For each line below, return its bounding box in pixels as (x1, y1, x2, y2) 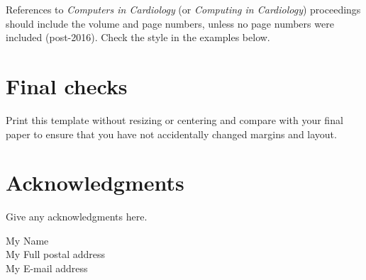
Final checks (6, 71, 128, 100)
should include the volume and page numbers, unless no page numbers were (6, 16, 334, 30)
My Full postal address (6, 247, 106, 262)
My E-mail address (6, 261, 88, 275)
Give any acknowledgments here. (6, 209, 148, 224)
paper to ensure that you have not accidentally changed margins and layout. (6, 126, 337, 141)
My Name (6, 233, 49, 247)
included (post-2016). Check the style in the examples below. (6, 30, 270, 45)
